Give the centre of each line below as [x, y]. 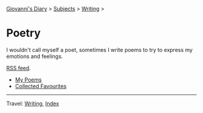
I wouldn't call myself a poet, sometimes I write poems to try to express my [100, 50]
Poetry [24, 33]
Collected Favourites [41, 86]
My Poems [28, 79]
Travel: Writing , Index [33, 103]
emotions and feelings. [35, 56]
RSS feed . [19, 68]
